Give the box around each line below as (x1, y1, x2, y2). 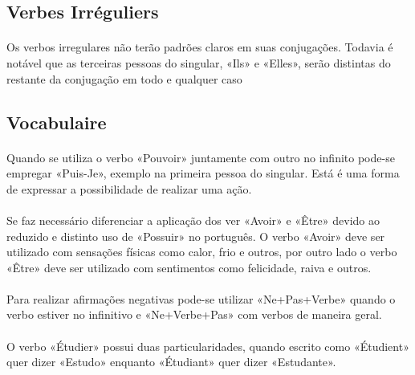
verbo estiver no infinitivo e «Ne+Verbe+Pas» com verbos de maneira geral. (6, 306, 382, 323)
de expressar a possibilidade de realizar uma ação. (6, 180, 252, 197)
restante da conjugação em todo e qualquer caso (6, 70, 242, 87)
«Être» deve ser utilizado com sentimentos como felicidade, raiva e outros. (6, 259, 372, 275)
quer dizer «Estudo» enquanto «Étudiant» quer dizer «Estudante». (6, 353, 336, 370)
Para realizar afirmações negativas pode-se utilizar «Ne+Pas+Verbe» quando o (6, 290, 396, 307)
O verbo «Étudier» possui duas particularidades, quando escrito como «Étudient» (6, 337, 409, 354)
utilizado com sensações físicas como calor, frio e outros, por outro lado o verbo (6, 243, 397, 260)
